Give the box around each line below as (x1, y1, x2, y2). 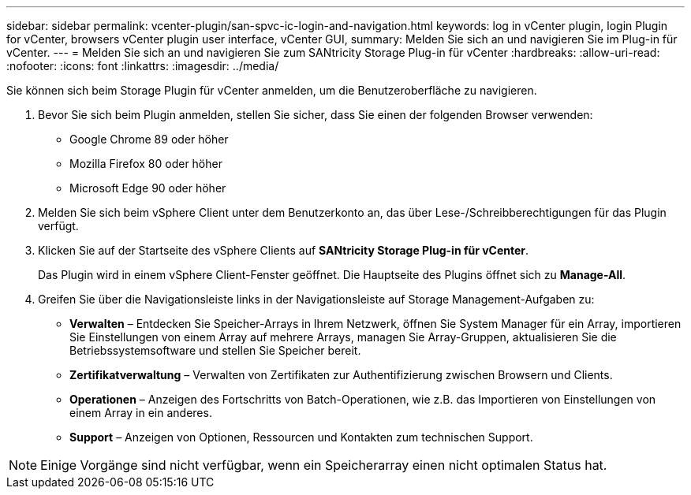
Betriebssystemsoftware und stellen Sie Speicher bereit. (69, 344, 361, 357)
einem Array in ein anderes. (69, 406, 212, 419)
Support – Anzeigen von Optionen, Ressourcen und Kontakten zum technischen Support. (69, 430, 533, 444)
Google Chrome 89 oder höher (69, 132, 229, 146)
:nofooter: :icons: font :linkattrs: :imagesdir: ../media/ (6, 59, 279, 73)
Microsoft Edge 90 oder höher (69, 181, 226, 195)
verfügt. (38, 219, 79, 233)
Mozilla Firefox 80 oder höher (69, 157, 222, 170)
